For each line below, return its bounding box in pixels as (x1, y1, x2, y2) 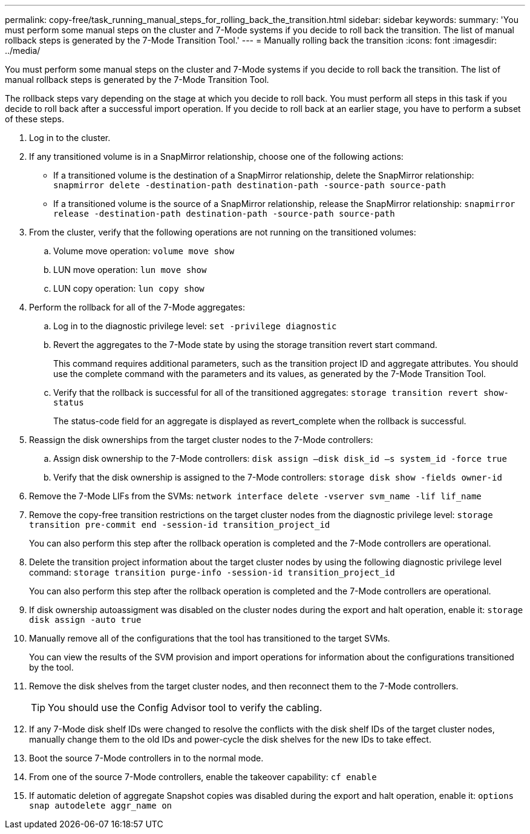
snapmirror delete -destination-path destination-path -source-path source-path (53, 180, 447, 190)
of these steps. (5, 114, 65, 124)
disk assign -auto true (29, 615, 142, 625)
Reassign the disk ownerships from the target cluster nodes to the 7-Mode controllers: (29, 435, 373, 445)
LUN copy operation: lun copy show (53, 283, 204, 294)
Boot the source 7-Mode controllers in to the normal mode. (29, 753, 264, 763)
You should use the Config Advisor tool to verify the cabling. (48, 701, 322, 714)
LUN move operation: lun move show (53, 264, 207, 275)
